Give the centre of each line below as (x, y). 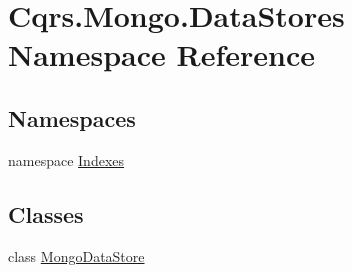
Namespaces (72, 117)
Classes (46, 213)
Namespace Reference (161, 54)
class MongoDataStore (76, 255)
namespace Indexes (66, 159)
